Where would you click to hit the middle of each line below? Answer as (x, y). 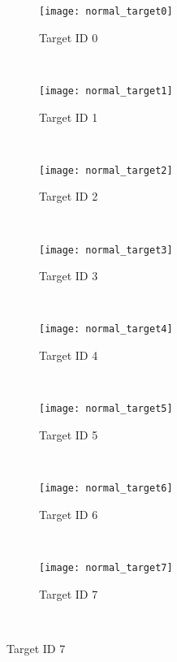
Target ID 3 (69, 276)
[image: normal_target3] (106, 250)
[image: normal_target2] (106, 170)
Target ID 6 (69, 514)
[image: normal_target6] (106, 489)
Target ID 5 (69, 434)
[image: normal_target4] (106, 329)
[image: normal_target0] (106, 11)
